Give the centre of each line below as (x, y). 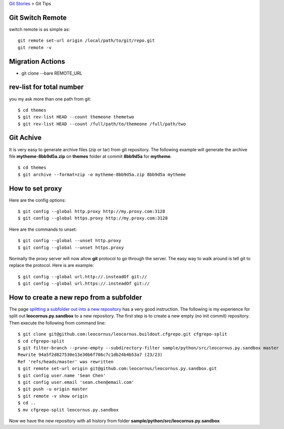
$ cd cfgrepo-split (41, 341)
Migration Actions (37, 61)
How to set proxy (36, 188)
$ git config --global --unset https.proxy (71, 247)
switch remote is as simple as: (39, 29)
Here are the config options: (38, 200)
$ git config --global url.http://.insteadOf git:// (82, 277)
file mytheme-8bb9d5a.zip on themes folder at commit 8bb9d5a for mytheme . (90, 156)
